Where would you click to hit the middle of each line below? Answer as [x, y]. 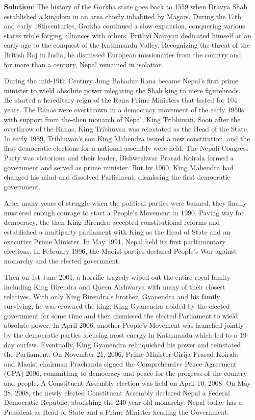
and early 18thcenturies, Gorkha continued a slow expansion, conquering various [125, 26]
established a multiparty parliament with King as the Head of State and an [117, 232]
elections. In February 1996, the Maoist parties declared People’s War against [120, 251]
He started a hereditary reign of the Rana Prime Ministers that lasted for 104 [121, 100]
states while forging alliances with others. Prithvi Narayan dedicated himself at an [127, 35]
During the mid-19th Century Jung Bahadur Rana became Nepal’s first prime [121, 81]
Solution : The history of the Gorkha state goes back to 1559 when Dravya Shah [126, 6]
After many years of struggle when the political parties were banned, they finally [125, 203]
